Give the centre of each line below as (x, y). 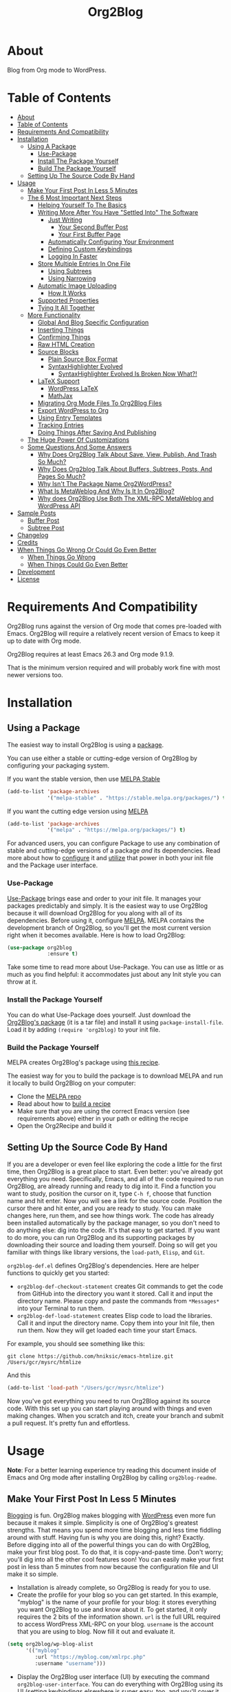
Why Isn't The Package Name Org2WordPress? (104, 483)
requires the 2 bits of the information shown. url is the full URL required (119, 1617)
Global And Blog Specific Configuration (93, 322)
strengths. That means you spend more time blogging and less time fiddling (114, 1530)
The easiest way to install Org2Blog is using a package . (86, 745)
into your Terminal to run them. (61, 1308)
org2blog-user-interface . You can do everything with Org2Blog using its (120, 1684)
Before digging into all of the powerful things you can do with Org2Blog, (109, 1545)
